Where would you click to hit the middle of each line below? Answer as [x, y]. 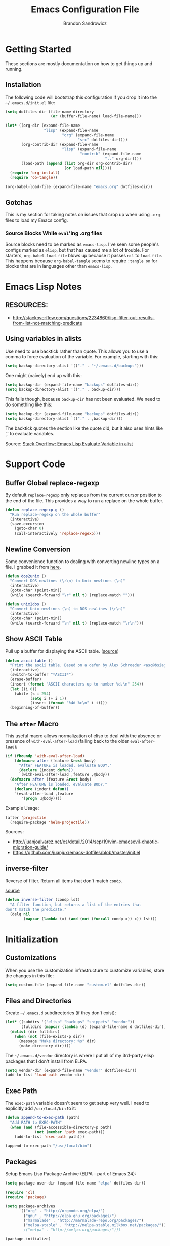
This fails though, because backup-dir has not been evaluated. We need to [83, 399]
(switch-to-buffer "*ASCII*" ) [41, 675]
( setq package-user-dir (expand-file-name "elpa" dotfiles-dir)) [75, 1183]
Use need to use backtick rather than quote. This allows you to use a [77, 351]
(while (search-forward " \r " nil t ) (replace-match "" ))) [72, 595]
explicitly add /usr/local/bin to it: [41, 1108]
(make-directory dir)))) [45, 1046]
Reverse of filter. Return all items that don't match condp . [64, 881]
